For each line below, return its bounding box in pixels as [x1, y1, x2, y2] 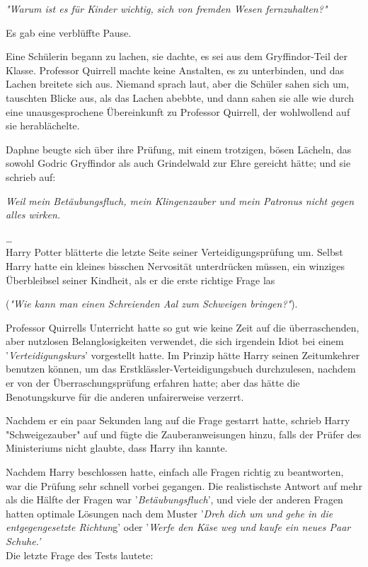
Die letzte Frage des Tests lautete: [6, 547, 154, 562]
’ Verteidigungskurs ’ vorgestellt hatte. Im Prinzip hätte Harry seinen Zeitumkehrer [6, 347, 360, 362]
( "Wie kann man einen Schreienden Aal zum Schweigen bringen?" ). [6, 296, 298, 311]
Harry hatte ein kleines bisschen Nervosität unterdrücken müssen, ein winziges [6, 258, 345, 273]
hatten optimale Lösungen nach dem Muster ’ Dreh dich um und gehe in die [6, 505, 333, 520]
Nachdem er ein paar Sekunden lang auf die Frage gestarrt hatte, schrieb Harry [6, 413, 350, 428]
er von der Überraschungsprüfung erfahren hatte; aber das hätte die [6, 375, 300, 390]
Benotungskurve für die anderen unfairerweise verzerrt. [6, 389, 244, 404]
